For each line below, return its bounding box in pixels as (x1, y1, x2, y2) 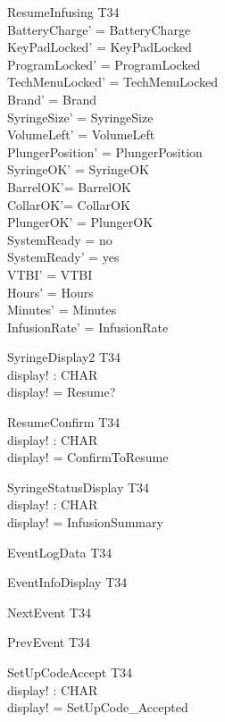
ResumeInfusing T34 (7, 3, 120, 21)
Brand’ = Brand (7, 89, 97, 108)
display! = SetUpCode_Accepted (7, 698, 188, 717)
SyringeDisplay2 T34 (7, 348, 121, 366)
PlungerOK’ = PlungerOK (7, 213, 154, 231)
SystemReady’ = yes (7, 248, 120, 266)
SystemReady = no (7, 230, 112, 248)
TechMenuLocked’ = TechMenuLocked (7, 72, 219, 91)
